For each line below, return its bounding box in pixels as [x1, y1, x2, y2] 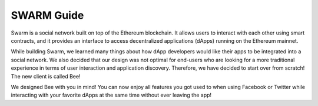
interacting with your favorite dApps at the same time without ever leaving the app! [11, 91, 212, 99]
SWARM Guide [11, 9, 84, 22]
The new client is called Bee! [11, 73, 81, 80]
